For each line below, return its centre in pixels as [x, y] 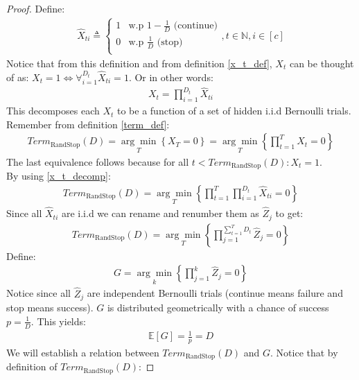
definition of [32, 366]
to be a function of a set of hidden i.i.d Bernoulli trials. [234, 111]
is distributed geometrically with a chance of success [218, 308]
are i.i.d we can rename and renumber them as [160, 213]
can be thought [322, 63]
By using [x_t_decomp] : [59, 176]
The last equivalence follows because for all [98, 161]
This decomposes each [53, 111]
